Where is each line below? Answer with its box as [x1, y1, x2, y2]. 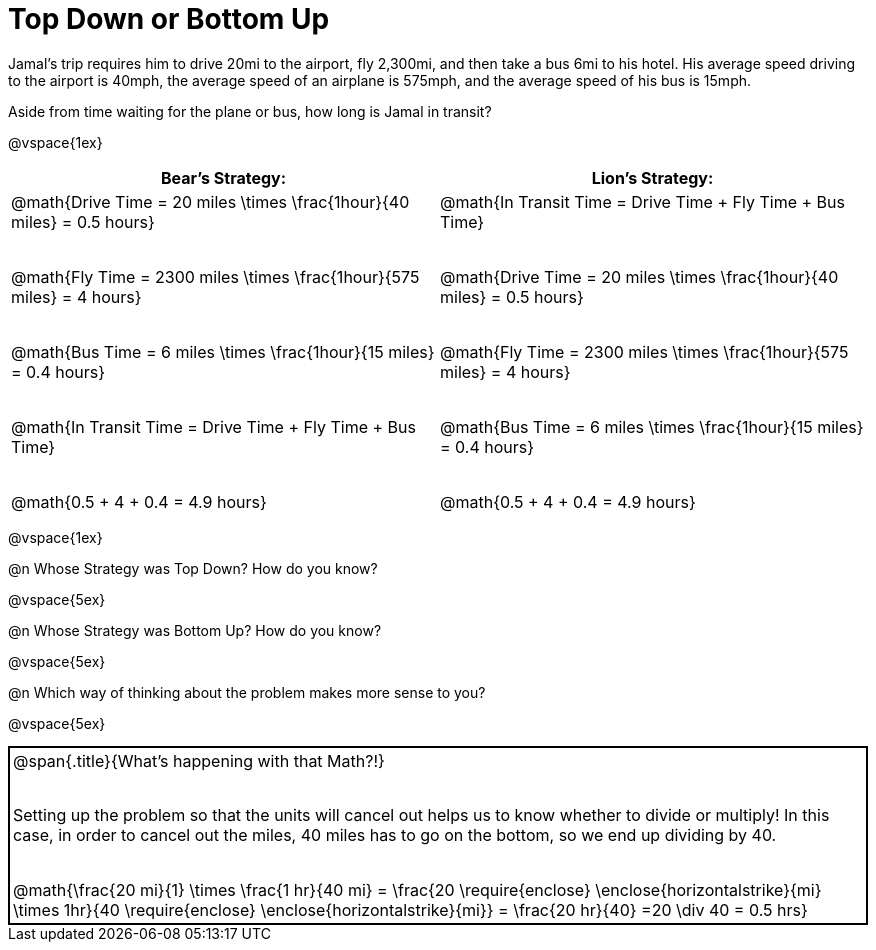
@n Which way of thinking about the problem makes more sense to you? [8, 683, 486, 701]
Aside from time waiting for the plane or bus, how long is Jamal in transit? [8, 102, 492, 120]
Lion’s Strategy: [591, 167, 714, 188]
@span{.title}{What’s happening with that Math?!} [13, 750, 385, 771]
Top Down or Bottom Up [8, 2, 330, 36]
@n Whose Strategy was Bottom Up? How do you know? [8, 621, 382, 639]
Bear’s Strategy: [160, 167, 287, 188]
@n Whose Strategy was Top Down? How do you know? [8, 559, 378, 577]
